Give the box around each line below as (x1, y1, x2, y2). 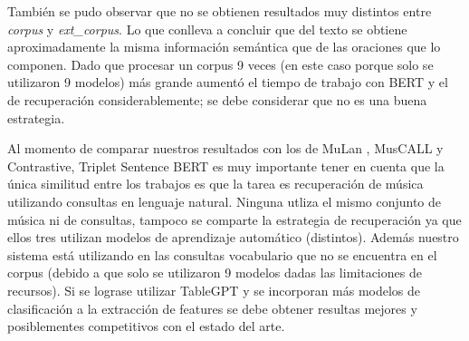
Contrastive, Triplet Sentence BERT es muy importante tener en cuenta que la (7, 156, 445, 175)
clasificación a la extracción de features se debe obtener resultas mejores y (7, 298, 417, 317)
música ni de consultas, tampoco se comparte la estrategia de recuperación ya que (7, 209, 462, 229)
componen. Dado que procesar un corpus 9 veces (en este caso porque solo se (7, 54, 434, 73)
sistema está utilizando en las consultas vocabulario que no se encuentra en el (7, 245, 437, 264)
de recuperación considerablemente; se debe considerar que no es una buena (7, 90, 427, 109)
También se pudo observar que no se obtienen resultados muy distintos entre (7, 2, 432, 20)
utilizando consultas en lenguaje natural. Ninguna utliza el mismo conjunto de (7, 191, 442, 210)
